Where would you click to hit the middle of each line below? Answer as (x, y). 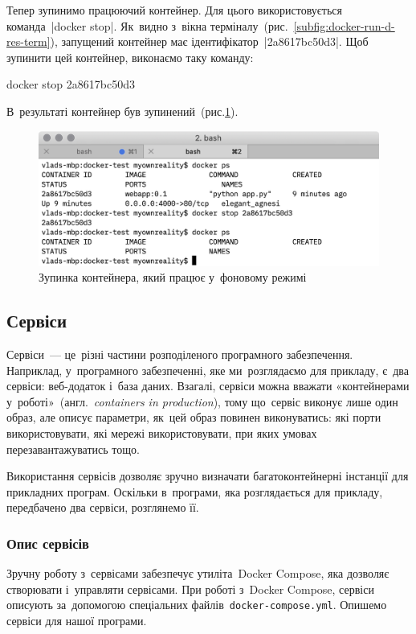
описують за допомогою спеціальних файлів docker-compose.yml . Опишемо (197, 605)
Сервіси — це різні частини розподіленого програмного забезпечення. (180, 354)
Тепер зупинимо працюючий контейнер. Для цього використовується (174, 10)
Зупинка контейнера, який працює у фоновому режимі (173, 277)
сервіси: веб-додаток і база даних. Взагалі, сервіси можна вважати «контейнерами (208, 386)
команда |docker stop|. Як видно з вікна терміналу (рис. (147, 25)
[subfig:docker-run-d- (344, 25)
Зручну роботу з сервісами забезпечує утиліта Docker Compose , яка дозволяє (198, 573)
